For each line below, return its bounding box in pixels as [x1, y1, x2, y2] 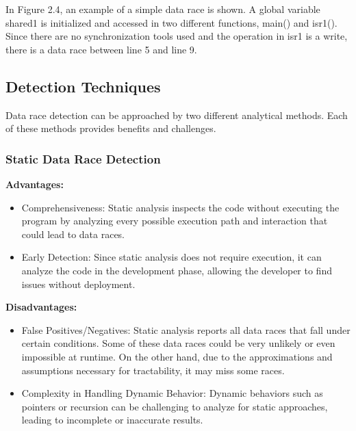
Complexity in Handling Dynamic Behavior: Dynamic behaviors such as [21, 386, 323, 400]
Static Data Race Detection [5, 150, 161, 167]
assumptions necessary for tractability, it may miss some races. [21, 363, 285, 377]
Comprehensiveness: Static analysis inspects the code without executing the [21, 200, 340, 214]
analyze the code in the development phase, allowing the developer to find [21, 263, 332, 277]
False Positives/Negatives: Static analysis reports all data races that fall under [21, 322, 351, 337]
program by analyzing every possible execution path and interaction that [21, 213, 328, 228]
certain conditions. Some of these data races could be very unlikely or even [21, 336, 335, 350]
